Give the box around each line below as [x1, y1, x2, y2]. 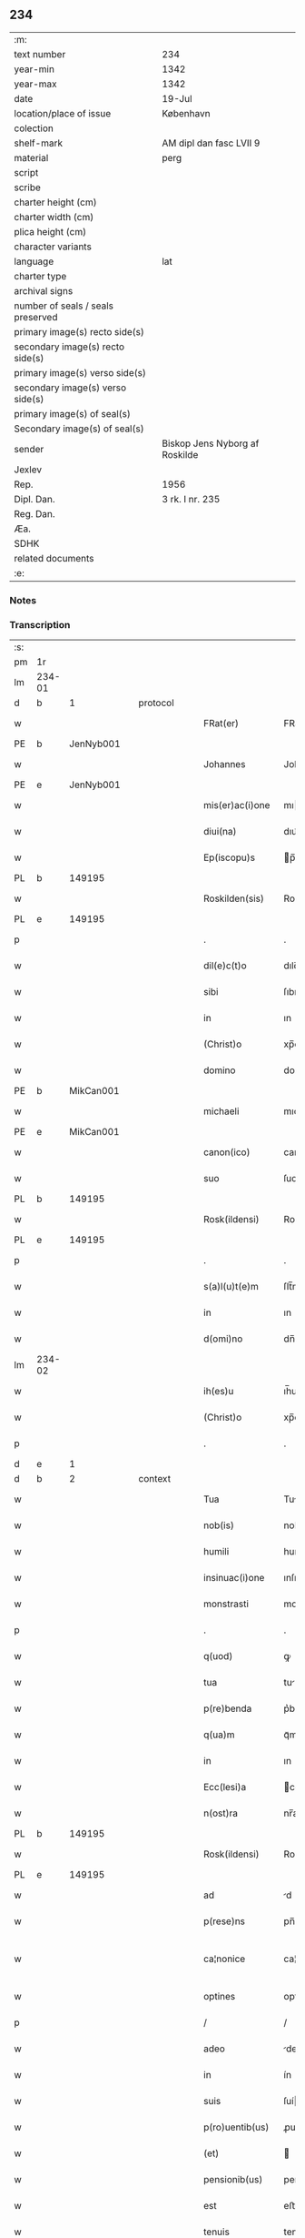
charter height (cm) [14, 196, 97, 208]
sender [14, 442, 44, 455]
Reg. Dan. [14, 507, 56, 520]
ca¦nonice [203, 1952, 246, 1965]
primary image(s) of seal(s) [14, 407, 132, 420]
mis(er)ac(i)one [203, 799, 271, 812]
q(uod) [203, 1650, 233, 1663]
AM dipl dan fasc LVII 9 [162, 137, 261, 149]
